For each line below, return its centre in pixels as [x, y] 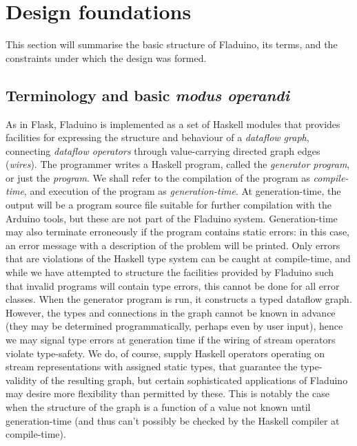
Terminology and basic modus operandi [147, 95]
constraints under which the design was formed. [106, 57]
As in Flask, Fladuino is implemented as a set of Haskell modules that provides [173, 124]
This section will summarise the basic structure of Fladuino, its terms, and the [172, 44]
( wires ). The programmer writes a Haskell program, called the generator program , [178, 164]
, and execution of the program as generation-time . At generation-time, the [182, 191]
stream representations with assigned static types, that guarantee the [152, 367]
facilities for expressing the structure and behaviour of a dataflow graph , [157, 137]
